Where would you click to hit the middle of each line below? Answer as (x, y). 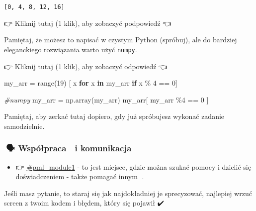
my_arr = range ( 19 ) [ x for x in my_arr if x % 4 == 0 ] (91, 83)
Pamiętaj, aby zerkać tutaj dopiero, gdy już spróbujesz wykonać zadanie (114, 116)
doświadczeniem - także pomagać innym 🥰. (80, 176)
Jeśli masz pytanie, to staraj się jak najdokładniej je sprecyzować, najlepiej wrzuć (128, 193)
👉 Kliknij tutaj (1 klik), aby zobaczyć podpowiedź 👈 (88, 23)
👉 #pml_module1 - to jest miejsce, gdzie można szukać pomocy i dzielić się (133, 166)
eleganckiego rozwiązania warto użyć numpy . (71, 49)
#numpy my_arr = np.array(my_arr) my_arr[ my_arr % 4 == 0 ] (106, 99)
